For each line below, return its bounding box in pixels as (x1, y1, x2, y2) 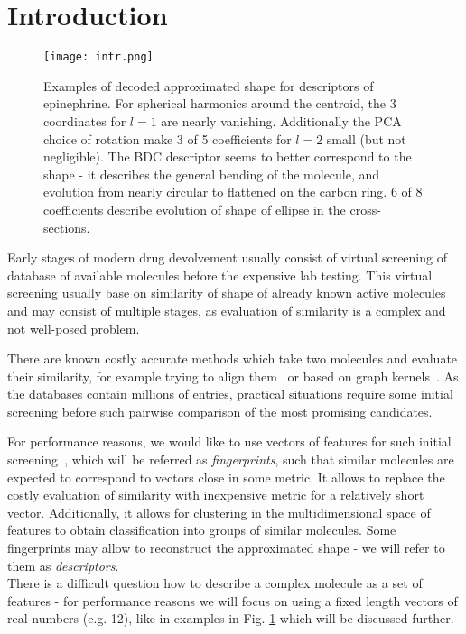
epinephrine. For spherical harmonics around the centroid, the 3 (43, 94, 396, 113)
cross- (349, 199, 381, 218)
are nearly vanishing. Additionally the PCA (161, 111, 402, 130)
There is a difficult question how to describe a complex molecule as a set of (7, 574, 423, 593)
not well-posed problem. (7, 318, 140, 337)
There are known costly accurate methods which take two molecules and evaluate (7, 349, 458, 368)
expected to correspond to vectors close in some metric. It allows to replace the (7, 467, 445, 486)
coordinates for (43, 111, 126, 130)
